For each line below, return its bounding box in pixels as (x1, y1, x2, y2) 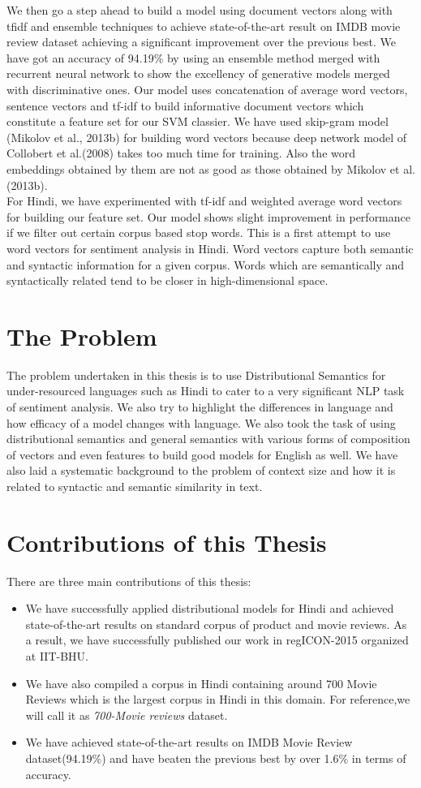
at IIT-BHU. (25, 648, 88, 665)
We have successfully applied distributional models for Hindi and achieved (25, 600, 394, 617)
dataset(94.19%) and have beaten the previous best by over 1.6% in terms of (25, 750, 406, 767)
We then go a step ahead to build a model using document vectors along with (6, 2, 393, 18)
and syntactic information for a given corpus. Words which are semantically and (6, 256, 405, 273)
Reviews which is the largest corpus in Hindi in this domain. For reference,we (25, 691, 410, 708)
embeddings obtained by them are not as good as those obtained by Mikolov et (6, 160, 400, 177)
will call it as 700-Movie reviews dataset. (25, 706, 228, 723)
